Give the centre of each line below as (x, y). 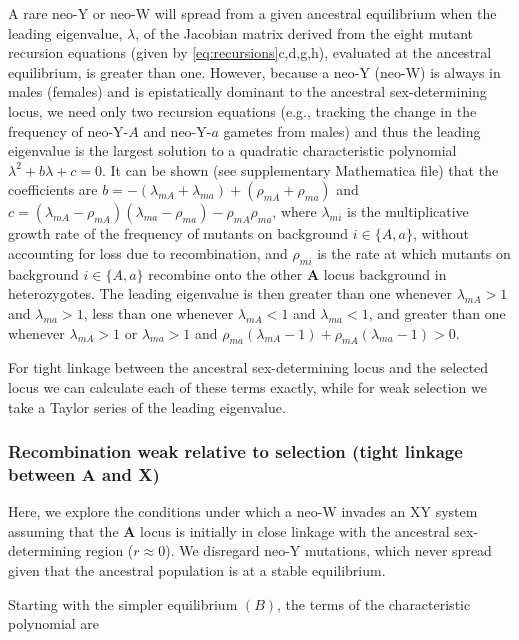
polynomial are (54, 623)
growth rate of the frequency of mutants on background (178, 233)
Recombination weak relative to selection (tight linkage (235, 451)
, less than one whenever (158, 312)
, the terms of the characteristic (374, 603)
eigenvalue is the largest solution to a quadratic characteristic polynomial (232, 150)
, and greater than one (437, 312)
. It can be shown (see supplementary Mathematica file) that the (300, 169)
